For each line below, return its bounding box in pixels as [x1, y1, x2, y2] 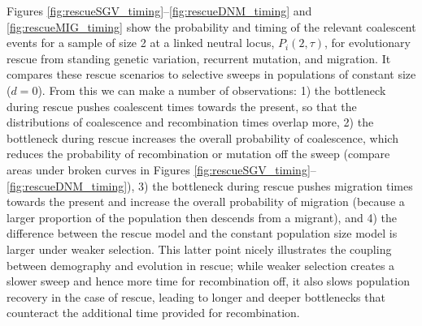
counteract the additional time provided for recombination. [7, 304, 300, 321]
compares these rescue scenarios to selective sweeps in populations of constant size [7, 66, 416, 83]
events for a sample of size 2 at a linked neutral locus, [7, 34, 275, 51]
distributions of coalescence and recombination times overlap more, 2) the [7, 114, 374, 131]
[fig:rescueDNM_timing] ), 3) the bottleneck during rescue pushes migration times [7, 177, 413, 194]
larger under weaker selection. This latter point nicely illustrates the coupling [7, 240, 392, 257]
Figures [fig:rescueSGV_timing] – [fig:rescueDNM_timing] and [7, 2, 312, 19]
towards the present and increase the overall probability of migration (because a [7, 193, 405, 210]
